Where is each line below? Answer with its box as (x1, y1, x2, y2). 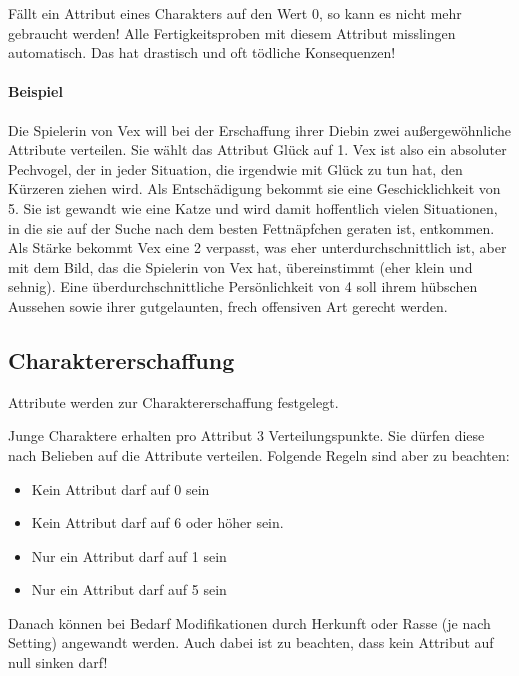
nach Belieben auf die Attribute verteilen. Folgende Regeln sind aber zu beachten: (8, 444, 510, 465)
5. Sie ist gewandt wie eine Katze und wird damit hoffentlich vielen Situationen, (8, 197, 498, 218)
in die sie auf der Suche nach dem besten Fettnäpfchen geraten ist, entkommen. (8, 217, 495, 238)
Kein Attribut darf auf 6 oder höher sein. (31, 512, 284, 533)
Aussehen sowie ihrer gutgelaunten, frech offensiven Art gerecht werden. (8, 295, 448, 316)
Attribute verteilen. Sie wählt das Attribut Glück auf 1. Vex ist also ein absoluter (8, 139, 507, 160)
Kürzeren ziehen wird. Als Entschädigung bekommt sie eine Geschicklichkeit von (8, 178, 501, 199)
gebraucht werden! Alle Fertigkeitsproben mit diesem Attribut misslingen (8, 22, 456, 43)
